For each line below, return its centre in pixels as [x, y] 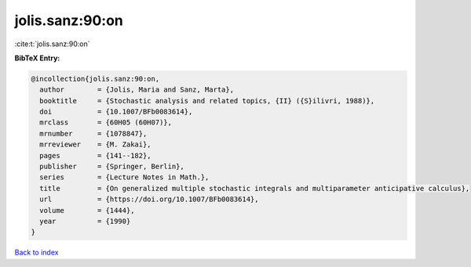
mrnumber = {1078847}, [93, 133]
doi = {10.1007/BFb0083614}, [116, 112]
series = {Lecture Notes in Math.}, [124, 177]
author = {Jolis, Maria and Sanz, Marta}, [137, 90]
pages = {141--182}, [96, 155]
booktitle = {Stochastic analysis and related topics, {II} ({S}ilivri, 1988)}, [207, 101]
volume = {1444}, [87, 210]
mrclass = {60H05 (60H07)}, [106, 123]
